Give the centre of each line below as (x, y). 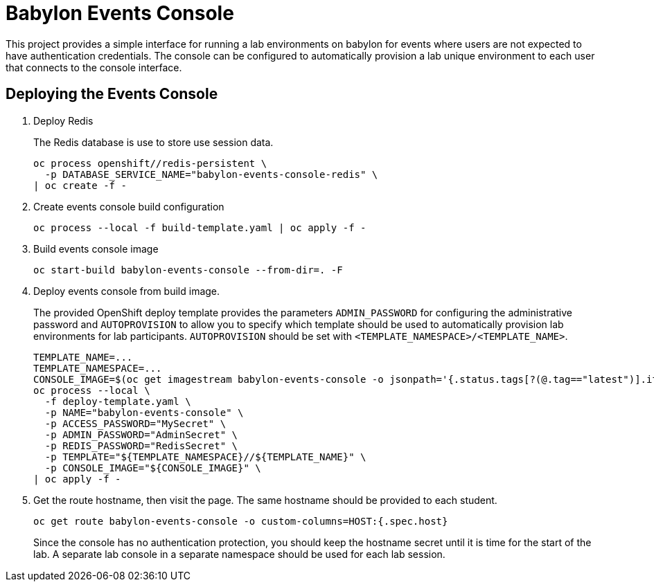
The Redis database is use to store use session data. (153, 142)
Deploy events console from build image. (127, 291)
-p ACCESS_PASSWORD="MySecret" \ (135, 423)
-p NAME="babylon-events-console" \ (144, 412)
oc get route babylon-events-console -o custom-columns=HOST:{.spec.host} (241, 521)
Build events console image (96, 249)
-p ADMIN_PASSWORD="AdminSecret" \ (141, 434)
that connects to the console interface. (94, 67)
